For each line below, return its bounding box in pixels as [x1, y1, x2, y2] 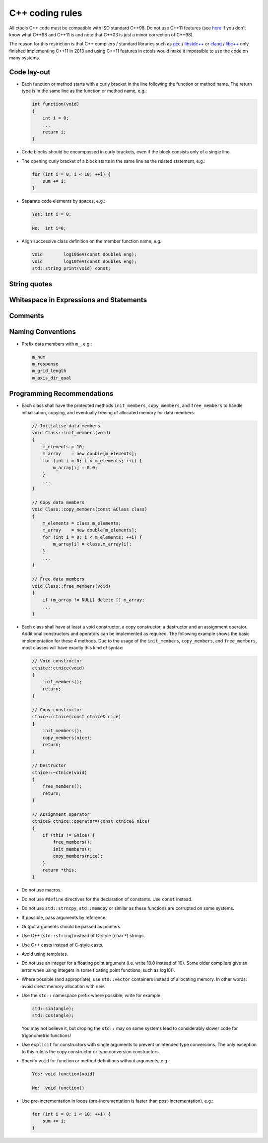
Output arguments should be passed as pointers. [21, 923, 122, 929]
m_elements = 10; [42, 444, 85, 449]
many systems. [9, 55, 40, 61]
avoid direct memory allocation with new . [21, 983, 105, 989]
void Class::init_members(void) [32, 430, 111, 435]
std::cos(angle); [32, 1013, 74, 1018]
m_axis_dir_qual [32, 375, 72, 381]
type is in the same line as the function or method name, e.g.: [21, 88, 147, 94]
